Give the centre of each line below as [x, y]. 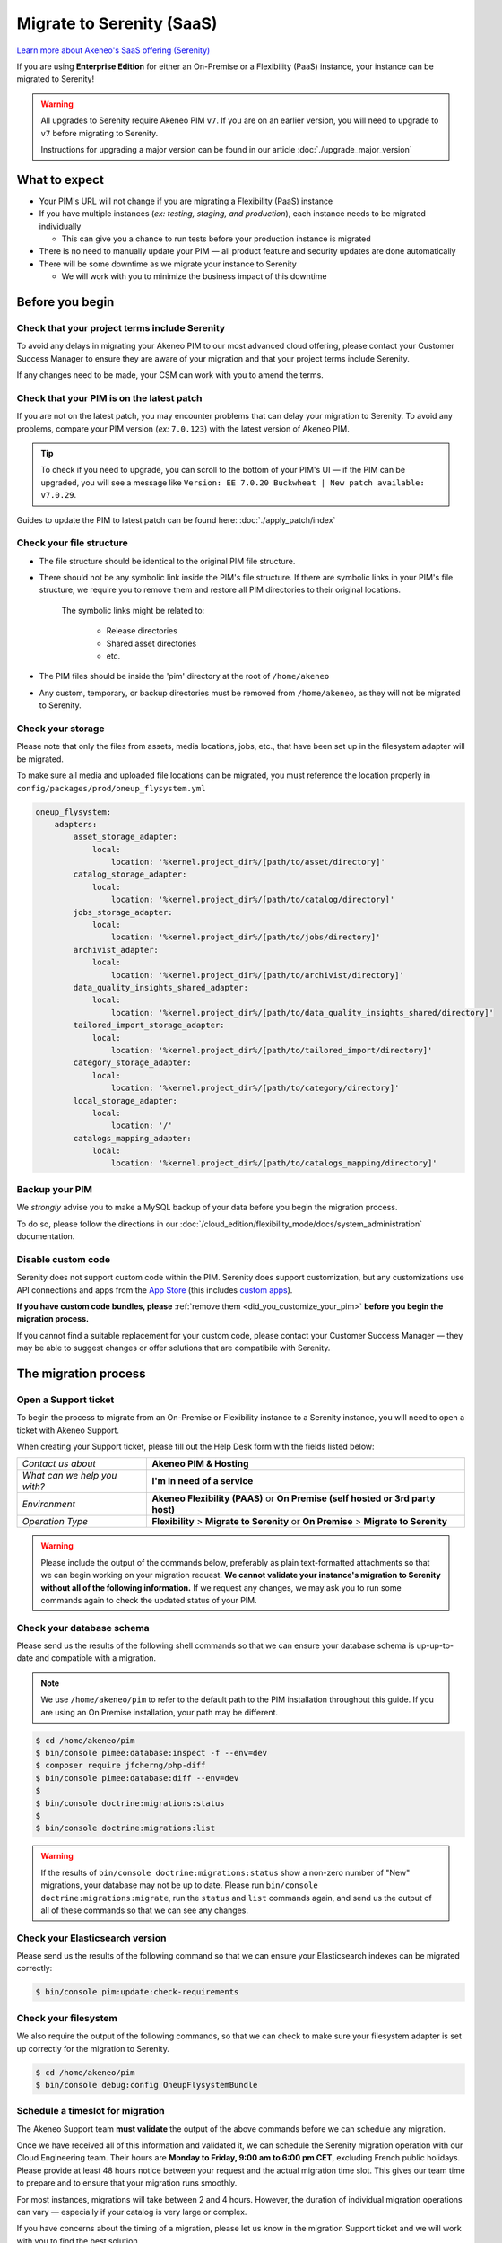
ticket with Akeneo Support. [68, 1430]
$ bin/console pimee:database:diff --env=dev [137, 1778]
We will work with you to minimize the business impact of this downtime [194, 276]
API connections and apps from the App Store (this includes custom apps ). [155, 1290]
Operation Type [55, 1522]
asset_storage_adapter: [125, 837]
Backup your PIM [55, 1189]
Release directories [142, 631]
